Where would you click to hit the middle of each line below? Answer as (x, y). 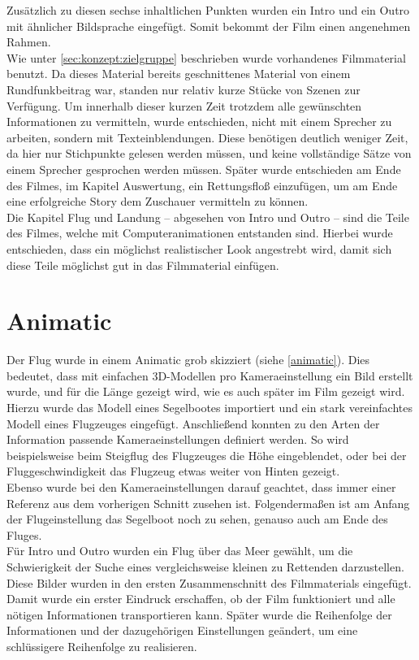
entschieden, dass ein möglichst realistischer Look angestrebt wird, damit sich (199, 248)
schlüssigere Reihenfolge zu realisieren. (102, 646)
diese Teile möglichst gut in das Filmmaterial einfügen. (143, 265)
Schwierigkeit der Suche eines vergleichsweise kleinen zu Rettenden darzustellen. (205, 566)
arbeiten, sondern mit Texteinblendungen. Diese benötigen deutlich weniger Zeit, (207, 137)
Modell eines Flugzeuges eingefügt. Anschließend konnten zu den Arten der (193, 423)
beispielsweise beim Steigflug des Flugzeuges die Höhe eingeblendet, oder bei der (207, 455)
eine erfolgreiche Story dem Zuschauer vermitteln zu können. (158, 201)
